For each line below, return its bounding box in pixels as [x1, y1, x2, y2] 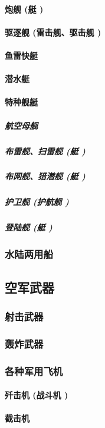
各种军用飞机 [5, 363, 63, 378]
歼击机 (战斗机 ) [5, 389, 68, 401]
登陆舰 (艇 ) [5, 221, 52, 234]
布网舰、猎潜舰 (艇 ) [5, 170, 86, 182]
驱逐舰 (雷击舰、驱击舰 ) [5, 26, 101, 38]
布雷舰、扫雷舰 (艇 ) [5, 144, 86, 157]
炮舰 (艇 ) [5, 2, 44, 15]
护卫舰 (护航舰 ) [5, 196, 69, 208]
